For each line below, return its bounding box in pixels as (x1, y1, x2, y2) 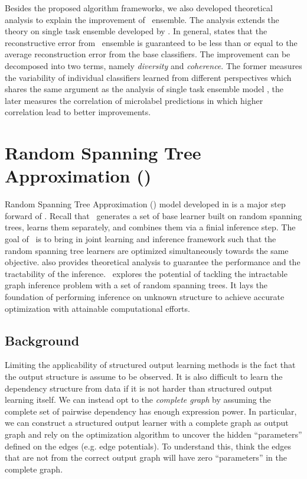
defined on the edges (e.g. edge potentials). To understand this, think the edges (5, 439, 291, 452)
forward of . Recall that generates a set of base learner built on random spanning (5, 209, 302, 221)
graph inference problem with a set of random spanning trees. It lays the (5, 279, 268, 291)
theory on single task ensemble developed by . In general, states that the (5, 25, 267, 37)
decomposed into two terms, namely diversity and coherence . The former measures (5, 59, 302, 71)
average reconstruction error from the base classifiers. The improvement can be (5, 48, 290, 60)
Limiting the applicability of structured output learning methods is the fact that (5, 359, 296, 371)
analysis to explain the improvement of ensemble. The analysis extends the (5, 13, 279, 25)
